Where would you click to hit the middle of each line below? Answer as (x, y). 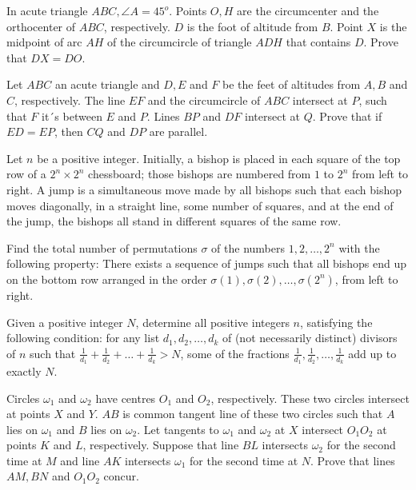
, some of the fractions (235, 353)
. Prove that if (347, 116)
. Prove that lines (353, 460)
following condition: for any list (83, 338)
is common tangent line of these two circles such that (253, 414)
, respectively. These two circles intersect (310, 398)
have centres (126, 398)
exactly (24, 370)
